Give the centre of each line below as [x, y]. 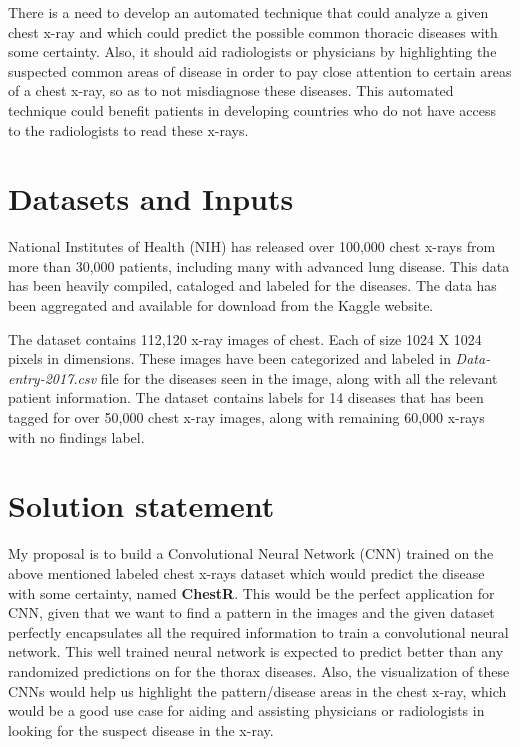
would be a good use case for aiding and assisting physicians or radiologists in [246, 710]
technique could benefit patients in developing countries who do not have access [252, 109]
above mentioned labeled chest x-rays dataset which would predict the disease [246, 572]
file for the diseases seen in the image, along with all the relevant [299, 377]
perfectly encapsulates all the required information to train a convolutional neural [258, 631]
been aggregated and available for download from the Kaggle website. [221, 305]
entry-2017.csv [52, 377]
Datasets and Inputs [151, 198]
